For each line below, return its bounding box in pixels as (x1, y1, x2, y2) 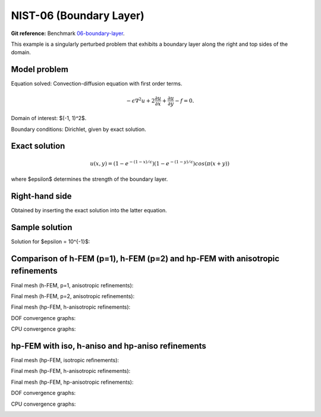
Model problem (11, 64, 68, 74)
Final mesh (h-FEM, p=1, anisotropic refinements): (11, 281, 134, 289)
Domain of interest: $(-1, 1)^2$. (11, 115, 87, 122)
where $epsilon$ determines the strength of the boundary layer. (11, 175, 168, 183)
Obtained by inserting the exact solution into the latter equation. (11, 207, 168, 214)
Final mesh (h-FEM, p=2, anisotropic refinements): (11, 292, 135, 300)
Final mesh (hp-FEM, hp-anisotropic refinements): (11, 378, 134, 385)
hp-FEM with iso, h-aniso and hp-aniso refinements (11, 341, 206, 351)
